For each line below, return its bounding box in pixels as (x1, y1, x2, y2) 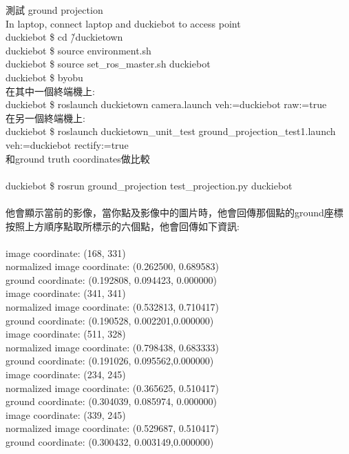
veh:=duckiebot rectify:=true (6, 137, 129, 152)
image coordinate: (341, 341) (6, 286, 126, 300)
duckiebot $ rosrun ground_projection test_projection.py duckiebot (6, 178, 293, 192)
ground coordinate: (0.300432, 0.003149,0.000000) (6, 435, 214, 448)
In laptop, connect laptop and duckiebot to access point (6, 16, 241, 30)
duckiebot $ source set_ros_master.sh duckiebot (6, 56, 211, 71)
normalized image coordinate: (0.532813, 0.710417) (6, 300, 220, 314)
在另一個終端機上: (6, 110, 85, 125)
